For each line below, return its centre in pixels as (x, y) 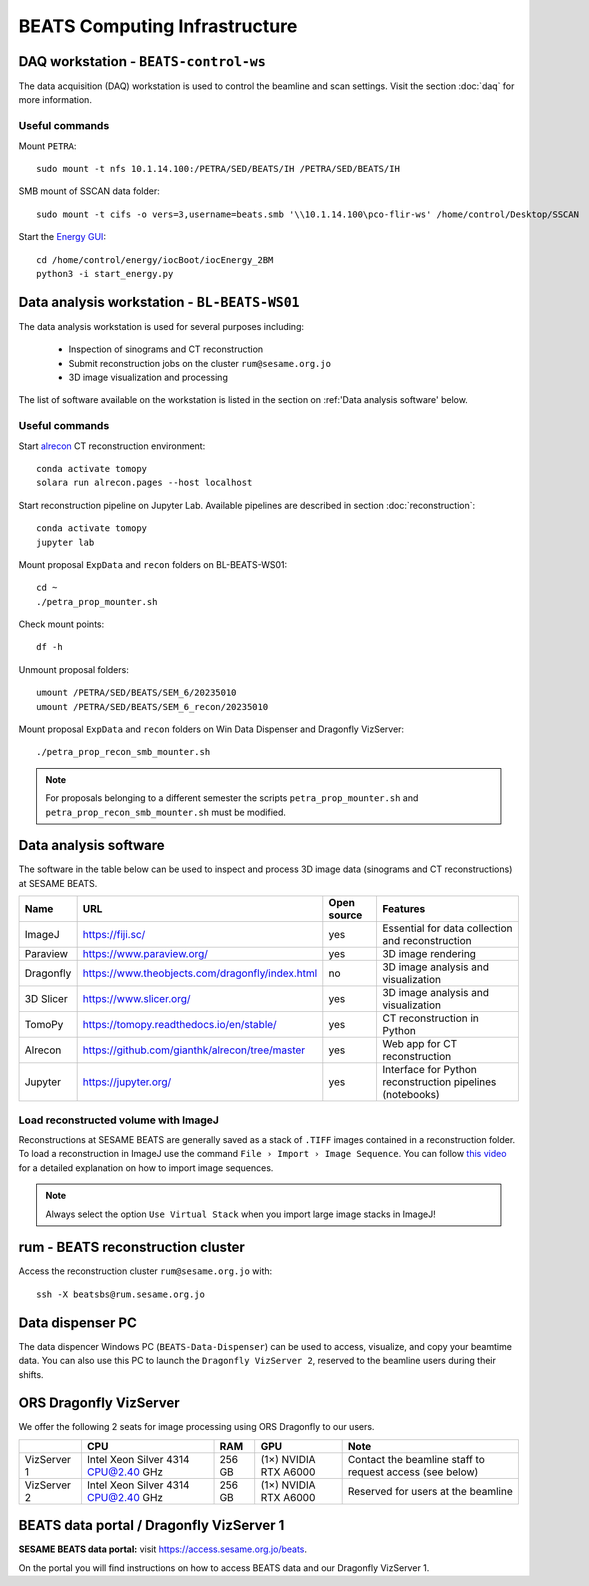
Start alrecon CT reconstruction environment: (112, 446)
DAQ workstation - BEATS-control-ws (142, 61)
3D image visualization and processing (148, 377)
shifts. (31, 1374)
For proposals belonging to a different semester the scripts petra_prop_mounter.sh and (232, 798)
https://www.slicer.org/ (136, 999)
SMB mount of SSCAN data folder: (89, 191)
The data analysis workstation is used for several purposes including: (161, 326)
